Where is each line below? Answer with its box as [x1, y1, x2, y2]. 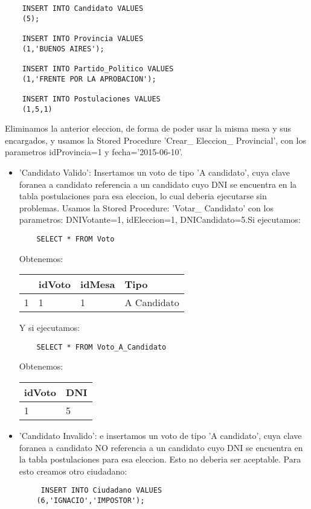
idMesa [80, 277, 115, 292]
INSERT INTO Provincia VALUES [22, 34, 144, 43]
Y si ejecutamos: [19, 321, 80, 334]
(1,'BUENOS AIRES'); [22, 44, 104, 53]
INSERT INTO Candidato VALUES [22, 4, 144, 13]
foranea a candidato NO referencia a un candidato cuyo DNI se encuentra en [19, 441, 303, 453]
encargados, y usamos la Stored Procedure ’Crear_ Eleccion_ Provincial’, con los [5, 133, 306, 146]
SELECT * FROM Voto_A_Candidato [36, 342, 167, 351]
